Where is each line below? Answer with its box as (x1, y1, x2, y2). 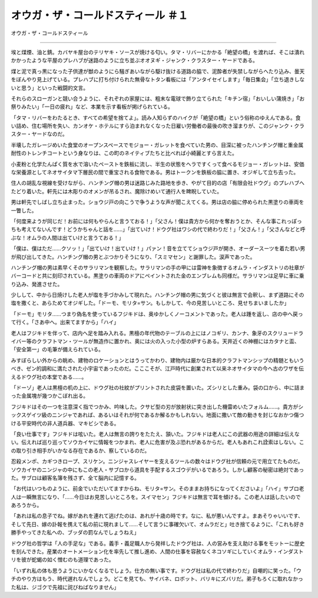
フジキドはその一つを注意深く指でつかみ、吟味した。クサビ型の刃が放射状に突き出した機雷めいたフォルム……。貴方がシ (11, 403, 303, 410)
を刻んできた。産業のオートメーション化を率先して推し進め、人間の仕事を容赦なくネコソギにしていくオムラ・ (11, 548, 278, 555)
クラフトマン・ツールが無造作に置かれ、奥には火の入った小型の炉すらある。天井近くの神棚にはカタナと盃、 (36, 338, 300, 345)
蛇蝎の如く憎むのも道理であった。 (31, 556, 114, 563)
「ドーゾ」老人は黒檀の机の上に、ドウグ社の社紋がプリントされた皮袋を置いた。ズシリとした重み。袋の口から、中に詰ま (11, 384, 305, 391)
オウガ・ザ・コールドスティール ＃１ (11, 9, 188, 22)
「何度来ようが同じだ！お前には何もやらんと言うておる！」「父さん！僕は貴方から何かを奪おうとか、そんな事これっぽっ (11, 217, 303, 224)
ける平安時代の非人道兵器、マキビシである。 (11, 419, 120, 427)
